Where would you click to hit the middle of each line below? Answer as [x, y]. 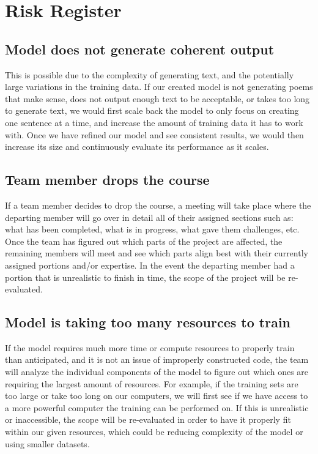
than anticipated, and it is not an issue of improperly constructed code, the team [157, 359]
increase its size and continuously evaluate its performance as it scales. [137, 147]
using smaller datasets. [47, 443]
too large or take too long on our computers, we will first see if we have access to [157, 396]
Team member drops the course [107, 180]
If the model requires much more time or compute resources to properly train [150, 347]
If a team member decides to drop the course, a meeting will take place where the [158, 205]
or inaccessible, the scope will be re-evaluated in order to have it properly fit [148, 419]
